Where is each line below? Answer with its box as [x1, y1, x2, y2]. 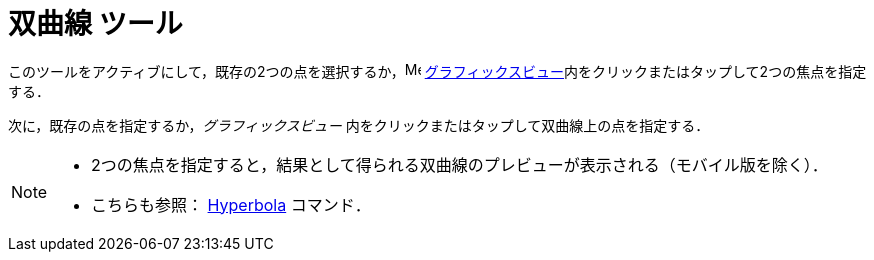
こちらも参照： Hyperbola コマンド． [91, 194, 371, 215]
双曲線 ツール [8, 7, 183, 41]
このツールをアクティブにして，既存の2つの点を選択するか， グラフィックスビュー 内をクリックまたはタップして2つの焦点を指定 [8, 62, 867, 80]
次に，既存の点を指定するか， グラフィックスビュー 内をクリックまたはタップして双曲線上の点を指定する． [8, 116, 710, 134]
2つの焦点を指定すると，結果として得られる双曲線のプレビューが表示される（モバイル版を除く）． [91, 154, 828, 175]
